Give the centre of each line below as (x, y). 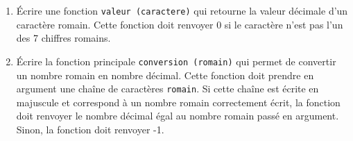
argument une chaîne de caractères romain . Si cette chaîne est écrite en (167, 89)
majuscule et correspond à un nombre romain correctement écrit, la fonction (178, 102)
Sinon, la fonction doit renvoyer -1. (90, 129)
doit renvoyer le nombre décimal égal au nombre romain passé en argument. (178, 116)
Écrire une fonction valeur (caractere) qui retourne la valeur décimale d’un (182, 10)
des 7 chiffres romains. (63, 38)
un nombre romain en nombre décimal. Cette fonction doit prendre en (165, 75)
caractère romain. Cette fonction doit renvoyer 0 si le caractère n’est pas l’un (180, 24)
